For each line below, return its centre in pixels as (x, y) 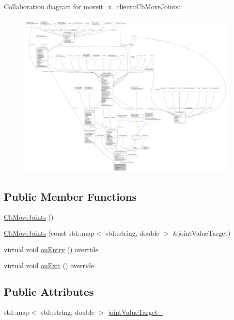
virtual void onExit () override (49, 265)
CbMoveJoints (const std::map (49, 233)
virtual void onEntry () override (51, 249)
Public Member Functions (70, 196)
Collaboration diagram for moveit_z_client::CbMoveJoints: (92, 6)
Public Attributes (49, 292)
